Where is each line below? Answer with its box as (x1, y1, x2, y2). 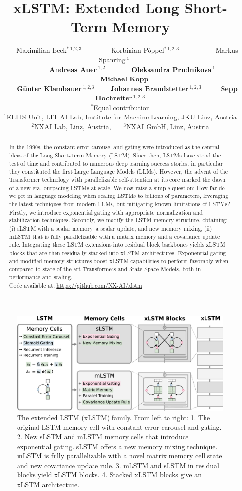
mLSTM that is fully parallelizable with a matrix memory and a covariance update (9, 232, 220, 240)
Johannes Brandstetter (110, 83, 189, 93)
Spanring (98, 54, 126, 64)
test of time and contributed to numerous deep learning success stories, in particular (9, 159, 223, 167)
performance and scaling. (9, 273, 73, 281)
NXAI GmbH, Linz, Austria (126, 121, 209, 132)
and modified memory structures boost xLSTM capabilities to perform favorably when (9, 256, 228, 265)
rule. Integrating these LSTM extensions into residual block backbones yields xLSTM (9, 240, 225, 249)
